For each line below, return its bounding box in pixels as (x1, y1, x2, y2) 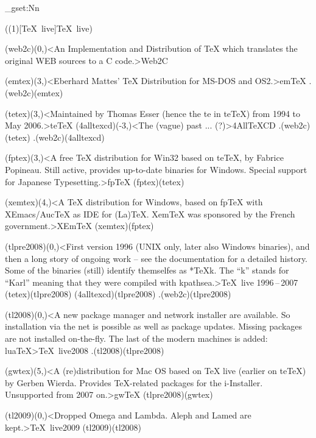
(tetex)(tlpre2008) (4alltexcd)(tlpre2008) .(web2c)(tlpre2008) (5, 288, 231, 300)
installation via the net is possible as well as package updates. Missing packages (5, 320, 303, 333)
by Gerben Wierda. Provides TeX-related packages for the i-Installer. (5, 376, 263, 389)
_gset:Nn (5, 1, 40, 13)
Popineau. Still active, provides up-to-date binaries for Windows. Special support (5, 163, 307, 175)
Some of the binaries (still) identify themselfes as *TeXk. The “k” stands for (5, 264, 289, 277)
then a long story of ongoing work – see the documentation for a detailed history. (5, 252, 308, 264)
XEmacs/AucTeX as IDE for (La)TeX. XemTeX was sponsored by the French (5, 207, 295, 220)
